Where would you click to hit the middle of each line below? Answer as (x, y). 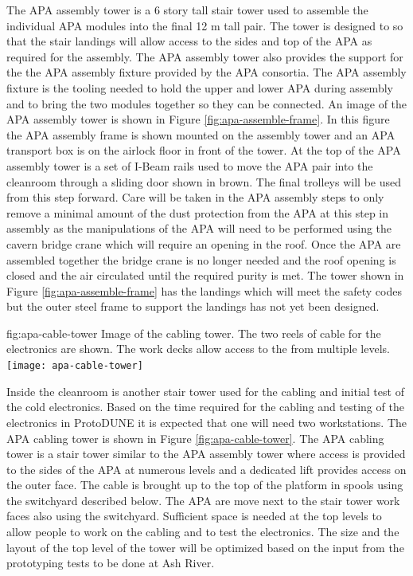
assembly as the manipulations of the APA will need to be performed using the (199, 228)
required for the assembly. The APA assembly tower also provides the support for (205, 56)
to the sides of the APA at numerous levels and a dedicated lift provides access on (206, 469)
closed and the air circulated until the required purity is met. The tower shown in (205, 275)
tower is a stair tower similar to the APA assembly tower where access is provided (206, 454)
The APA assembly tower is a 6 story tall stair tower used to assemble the (187, 10)
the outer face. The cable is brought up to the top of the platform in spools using (205, 485)
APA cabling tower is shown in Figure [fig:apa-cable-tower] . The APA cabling (195, 438)
